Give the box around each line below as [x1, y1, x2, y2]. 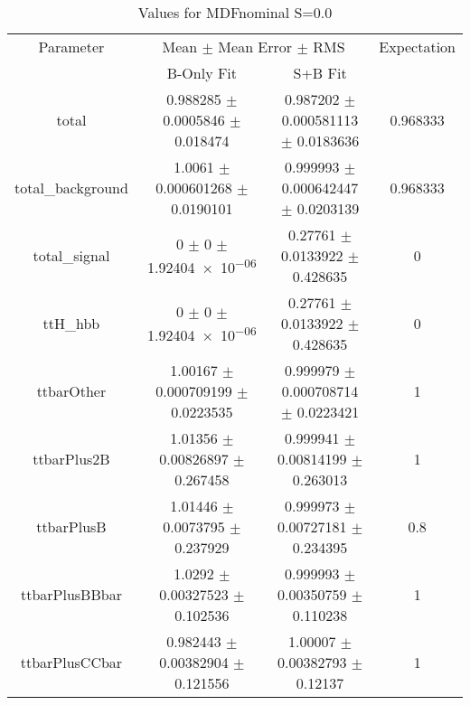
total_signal [33, 245, 110, 266]
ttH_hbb [42, 313, 100, 334]
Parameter [38, 36, 105, 57]
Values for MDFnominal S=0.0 [137, 2, 333, 23]
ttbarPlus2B [33, 448, 110, 469]
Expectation [379, 36, 456, 57]
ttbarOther [36, 381, 107, 401]
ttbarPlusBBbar [20, 584, 122, 605]
